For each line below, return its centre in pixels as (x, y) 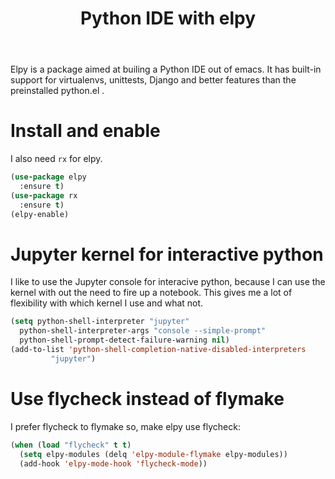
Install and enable (85, 131)
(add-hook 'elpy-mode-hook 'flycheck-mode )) (113, 463)
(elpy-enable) (40, 214)
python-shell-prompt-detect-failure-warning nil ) (124, 340)
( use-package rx (44, 195)
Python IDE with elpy (168, 18)
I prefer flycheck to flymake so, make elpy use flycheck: (125, 426)
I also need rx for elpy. (56, 159)
